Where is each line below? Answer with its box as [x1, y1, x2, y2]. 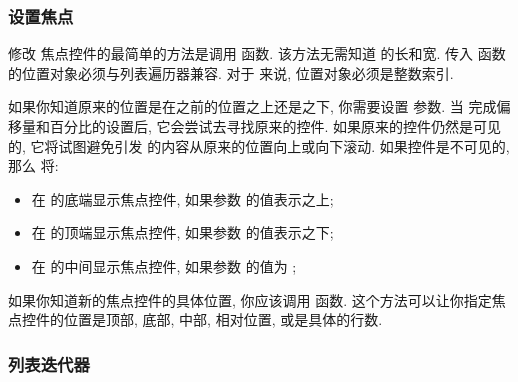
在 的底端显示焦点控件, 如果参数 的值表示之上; [31, 188, 334, 209]
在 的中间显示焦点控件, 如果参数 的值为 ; [31, 255, 297, 276]
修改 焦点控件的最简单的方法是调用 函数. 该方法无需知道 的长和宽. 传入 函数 [8, 43, 506, 64]
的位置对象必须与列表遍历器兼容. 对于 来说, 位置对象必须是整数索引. [8, 62, 454, 83]
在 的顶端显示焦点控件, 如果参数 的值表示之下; [31, 222, 334, 243]
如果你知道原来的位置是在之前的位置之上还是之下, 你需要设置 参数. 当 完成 [8, 96, 497, 117]
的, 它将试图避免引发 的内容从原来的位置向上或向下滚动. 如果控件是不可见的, [8, 135, 510, 156]
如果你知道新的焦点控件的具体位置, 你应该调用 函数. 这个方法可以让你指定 [8, 289, 492, 310]
